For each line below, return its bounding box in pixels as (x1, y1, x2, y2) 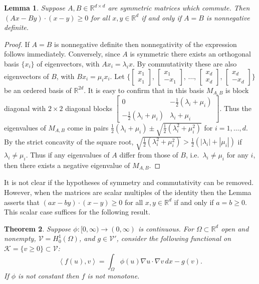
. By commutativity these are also (132, 58, 237, 68)
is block (225, 84, 249, 95)
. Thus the (219, 102, 251, 113)
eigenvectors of (4, 70, 49, 81)
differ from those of (119, 149, 178, 160)
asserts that (4, 196, 40, 207)
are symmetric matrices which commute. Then (108, 2, 250, 12)
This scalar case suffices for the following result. (4, 206, 150, 217)
